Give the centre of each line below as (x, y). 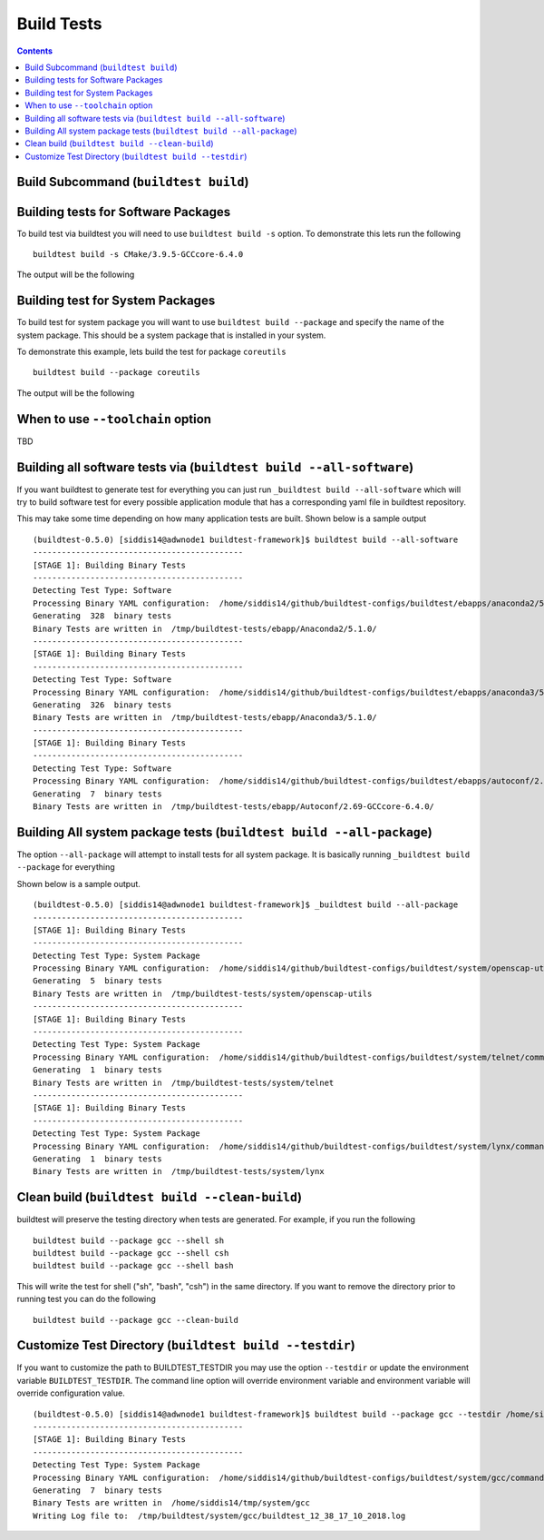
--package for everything (66, 867)
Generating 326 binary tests (102, 705)
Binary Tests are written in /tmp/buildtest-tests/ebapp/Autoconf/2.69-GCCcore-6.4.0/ (234, 807)
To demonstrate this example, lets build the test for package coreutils (151, 352)
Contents (35, 51)
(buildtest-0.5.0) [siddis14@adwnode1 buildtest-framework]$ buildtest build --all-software (246, 539)
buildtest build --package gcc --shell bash (134, 1266)
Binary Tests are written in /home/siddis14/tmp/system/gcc (171, 1503)
